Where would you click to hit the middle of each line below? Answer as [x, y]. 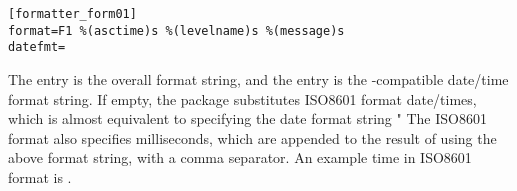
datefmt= [37, 47]
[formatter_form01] [72, 14]
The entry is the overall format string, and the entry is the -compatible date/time [258, 78]
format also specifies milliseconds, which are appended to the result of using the [252, 137]
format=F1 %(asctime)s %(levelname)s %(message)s [176, 30]
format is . [40, 176]
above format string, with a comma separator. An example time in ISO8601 [240, 157]
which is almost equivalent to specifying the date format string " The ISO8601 [247, 118]
